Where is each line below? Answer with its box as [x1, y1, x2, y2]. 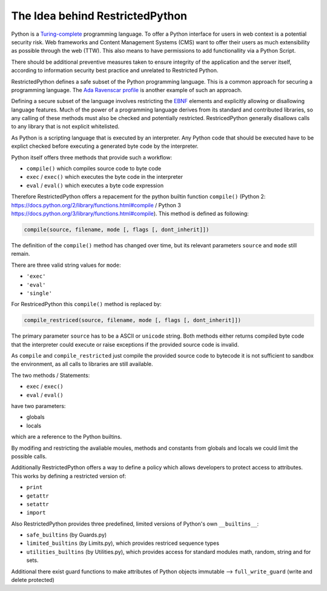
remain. [11, 250, 30, 258]
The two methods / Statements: [11, 372, 90, 379]
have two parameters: [11, 402, 66, 409]
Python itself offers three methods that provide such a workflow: [11, 153, 173, 161]
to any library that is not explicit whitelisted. [11, 123, 120, 130]
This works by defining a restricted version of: [11, 472, 127, 479]
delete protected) [11, 576, 54, 584]
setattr [26, 501, 50, 507]
